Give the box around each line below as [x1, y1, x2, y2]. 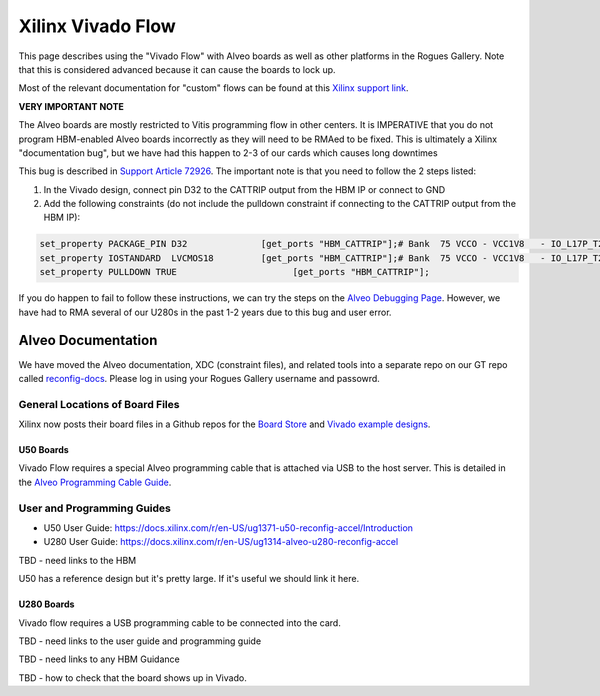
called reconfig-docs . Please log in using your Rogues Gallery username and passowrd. [18, 372, 380, 384]
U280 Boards [18, 598, 75, 610]
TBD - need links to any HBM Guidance [18, 653, 180, 665]
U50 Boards [18, 444, 69, 456]
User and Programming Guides [18, 501, 172, 515]
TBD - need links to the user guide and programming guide [18, 635, 262, 647]
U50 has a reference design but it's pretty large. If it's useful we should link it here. [18, 573, 360, 585]
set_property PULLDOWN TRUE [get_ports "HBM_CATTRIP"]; [39, 266, 430, 278]
